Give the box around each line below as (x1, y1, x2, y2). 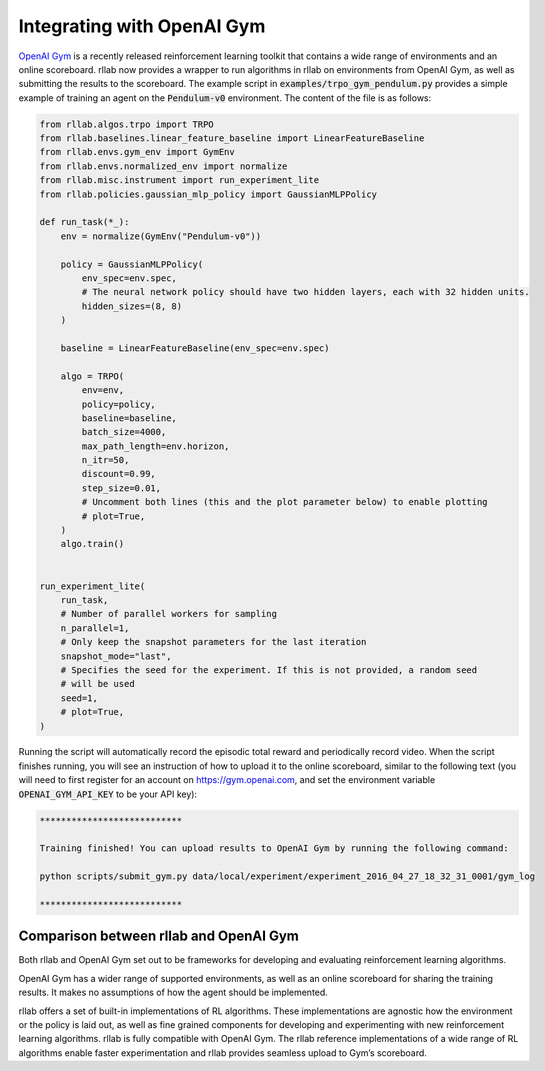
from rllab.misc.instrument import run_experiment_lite (39, 175, 320, 186)
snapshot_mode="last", (60, 650, 172, 662)
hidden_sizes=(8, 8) (81, 300, 183, 312)
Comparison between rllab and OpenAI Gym (18, 928, 299, 945)
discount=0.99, (81, 468, 157, 480)
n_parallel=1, (60, 622, 130, 634)
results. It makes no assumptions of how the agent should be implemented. (18, 986, 329, 999)
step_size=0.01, (81, 482, 162, 494)
